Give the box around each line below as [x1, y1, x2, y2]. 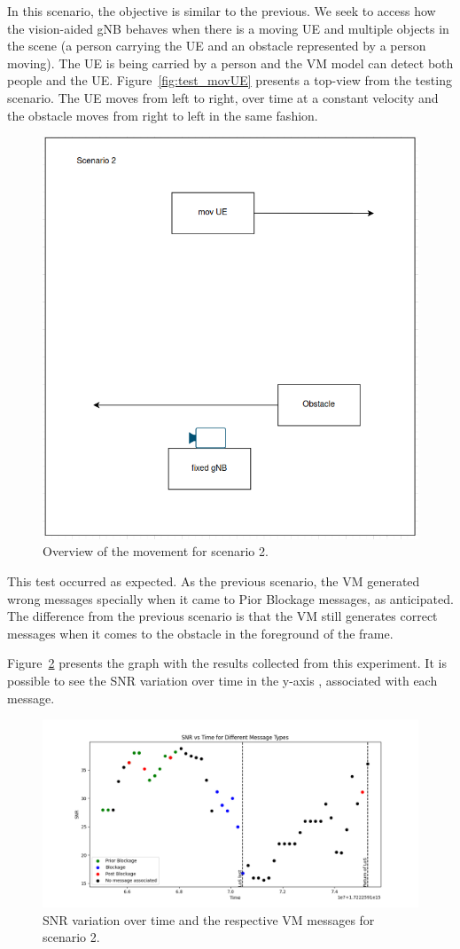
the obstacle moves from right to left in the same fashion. [7, 106, 318, 124]
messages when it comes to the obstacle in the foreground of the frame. [7, 624, 394, 642]
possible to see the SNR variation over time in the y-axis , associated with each [7, 671, 438, 689]
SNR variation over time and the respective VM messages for [43, 910, 375, 929]
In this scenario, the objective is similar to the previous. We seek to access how [7, 2, 436, 20]
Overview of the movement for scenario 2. [43, 542, 269, 561]
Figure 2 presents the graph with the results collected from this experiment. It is [7, 654, 447, 672]
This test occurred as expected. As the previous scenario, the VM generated [7, 571, 420, 590]
